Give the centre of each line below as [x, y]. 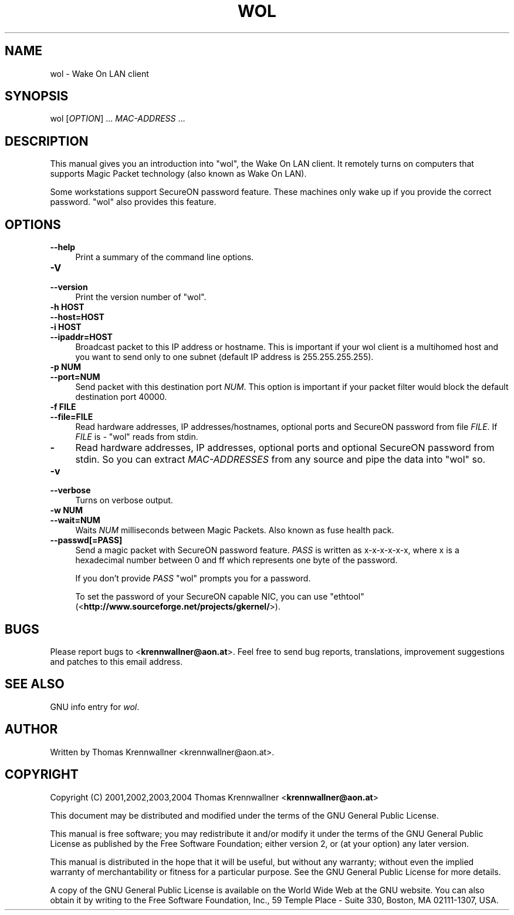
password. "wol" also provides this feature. [133, 202]
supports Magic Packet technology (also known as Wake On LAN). [178, 174]
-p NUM [66, 367]
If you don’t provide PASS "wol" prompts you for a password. [193, 578]
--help [63, 247]
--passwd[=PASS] [86, 540]
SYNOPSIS [37, 96]
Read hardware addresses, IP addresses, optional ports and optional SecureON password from [285, 448]
